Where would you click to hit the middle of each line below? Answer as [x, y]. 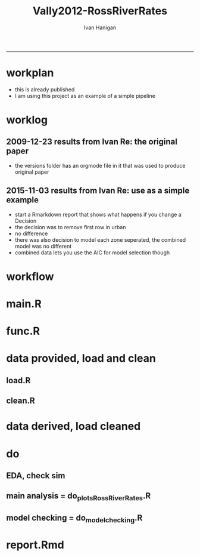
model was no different [43, 246]
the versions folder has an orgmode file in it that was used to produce [100, 165]
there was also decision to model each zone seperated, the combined [100, 239]
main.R [24, 304]
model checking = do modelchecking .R [74, 518]
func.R [23, 331]
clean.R [21, 401]
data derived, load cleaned [74, 427]
